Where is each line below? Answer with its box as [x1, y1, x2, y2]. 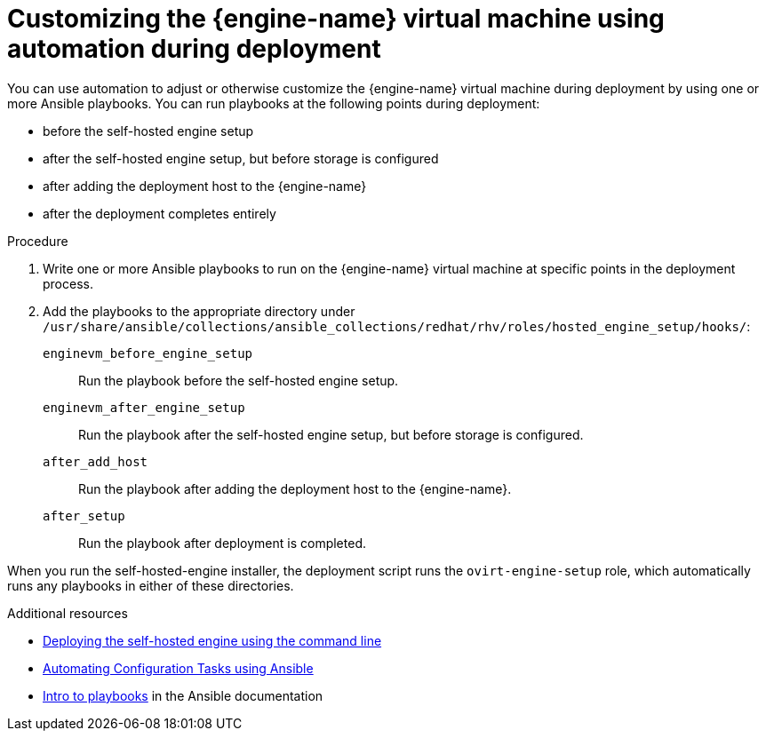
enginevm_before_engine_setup [43, 345, 253, 361]
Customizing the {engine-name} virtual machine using [7, 4, 665, 34]
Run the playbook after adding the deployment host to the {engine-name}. [78, 480, 512, 496]
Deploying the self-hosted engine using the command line [43, 632, 382, 648]
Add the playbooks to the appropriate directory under [43, 303, 355, 319]
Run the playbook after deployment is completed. [78, 535, 366, 551]
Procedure [7, 233, 68, 249]
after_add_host [43, 454, 148, 469]
